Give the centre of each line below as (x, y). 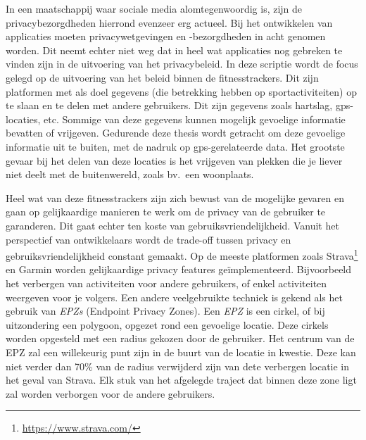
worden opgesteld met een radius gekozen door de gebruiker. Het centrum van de (180, 338)
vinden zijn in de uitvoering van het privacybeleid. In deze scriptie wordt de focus (182, 64)
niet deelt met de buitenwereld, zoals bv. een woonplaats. (130, 174)
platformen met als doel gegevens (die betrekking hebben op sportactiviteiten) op (181, 91)
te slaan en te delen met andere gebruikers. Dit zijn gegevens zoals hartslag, (169, 105)
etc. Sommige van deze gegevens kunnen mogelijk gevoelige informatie (195, 119)
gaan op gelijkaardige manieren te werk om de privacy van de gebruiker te (166, 212)
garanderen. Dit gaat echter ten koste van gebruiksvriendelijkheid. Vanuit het (172, 225)
